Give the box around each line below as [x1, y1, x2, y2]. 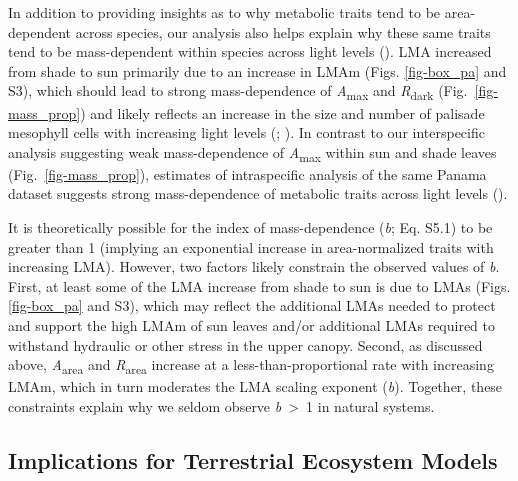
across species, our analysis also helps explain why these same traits [75, 21, 491, 42]
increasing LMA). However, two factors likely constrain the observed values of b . [8, 256, 500, 277]
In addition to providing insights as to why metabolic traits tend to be [8, 2, 441, 22]
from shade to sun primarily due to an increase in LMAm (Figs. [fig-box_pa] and [8, 60, 507, 81]
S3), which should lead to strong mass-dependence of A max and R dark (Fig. [8, 80, 468, 104]
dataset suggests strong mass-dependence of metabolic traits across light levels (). [8, 183, 508, 204]
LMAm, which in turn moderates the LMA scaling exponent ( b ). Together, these [8, 376, 503, 397]
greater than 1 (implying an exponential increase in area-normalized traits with [8, 236, 494, 257]
